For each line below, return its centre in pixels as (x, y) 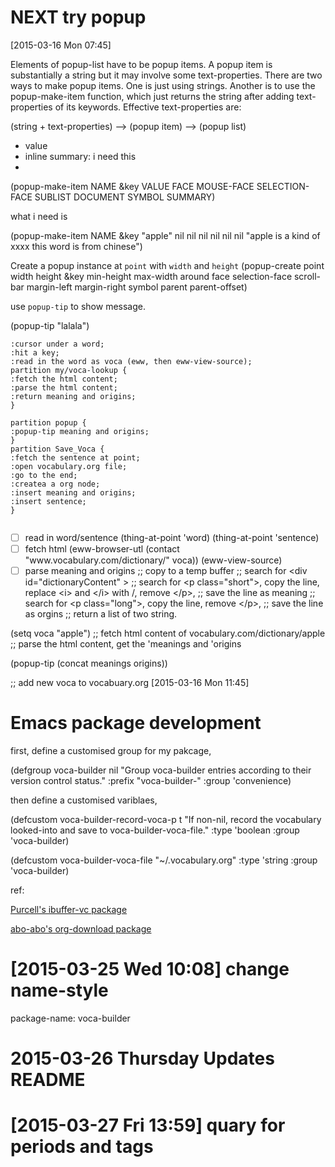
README (48, 1080)
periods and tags (82, 1147)
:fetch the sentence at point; (75, 457)
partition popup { (48, 422)
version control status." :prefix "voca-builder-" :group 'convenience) (151, 781)
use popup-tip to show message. (78, 306)
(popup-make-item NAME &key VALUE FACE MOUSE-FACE (132, 186)
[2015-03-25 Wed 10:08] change (150, 969)
